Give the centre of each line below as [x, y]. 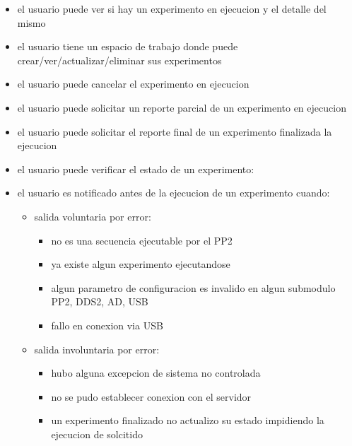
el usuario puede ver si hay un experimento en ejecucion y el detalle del [172, 8]
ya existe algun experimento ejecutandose [141, 264]
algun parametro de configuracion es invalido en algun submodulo [193, 287]
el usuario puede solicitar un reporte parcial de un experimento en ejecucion [182, 107]
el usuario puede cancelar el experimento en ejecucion [133, 84]
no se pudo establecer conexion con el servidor [151, 396]
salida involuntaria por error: [97, 349]
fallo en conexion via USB [107, 325]
